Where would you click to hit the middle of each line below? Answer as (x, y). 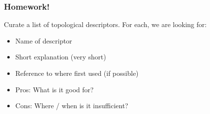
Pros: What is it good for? (54, 89)
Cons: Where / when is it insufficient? (72, 106)
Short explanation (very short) (61, 57)
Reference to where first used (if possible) (77, 73)
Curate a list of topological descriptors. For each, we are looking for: (105, 24)
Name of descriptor (44, 40)
